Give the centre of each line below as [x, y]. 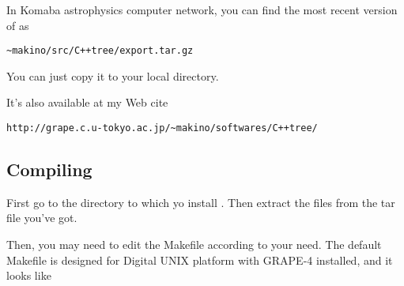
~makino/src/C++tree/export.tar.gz [100, 51]
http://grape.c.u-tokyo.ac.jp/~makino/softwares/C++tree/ [162, 128]
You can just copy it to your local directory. [113, 75]
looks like [29, 275]
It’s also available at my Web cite [87, 102]
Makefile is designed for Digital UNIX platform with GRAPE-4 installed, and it [200, 260]
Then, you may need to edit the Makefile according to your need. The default [194, 245]
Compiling [49, 169]
